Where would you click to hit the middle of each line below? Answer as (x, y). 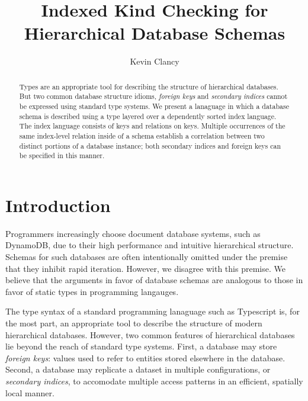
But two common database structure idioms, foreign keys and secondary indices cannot (153, 96)
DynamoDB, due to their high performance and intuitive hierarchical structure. (150, 245)
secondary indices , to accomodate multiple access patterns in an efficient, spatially (154, 381)
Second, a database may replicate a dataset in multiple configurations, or (138, 369)
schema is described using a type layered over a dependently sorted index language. (148, 116)
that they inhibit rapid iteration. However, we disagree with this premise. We (145, 268)
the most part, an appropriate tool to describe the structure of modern (134, 323)
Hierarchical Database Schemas (155, 33)
